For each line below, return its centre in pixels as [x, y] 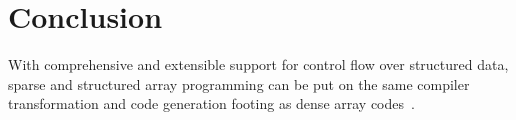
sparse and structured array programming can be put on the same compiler [239, 83]
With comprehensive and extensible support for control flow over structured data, [258, 64]
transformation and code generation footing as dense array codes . [211, 103]
